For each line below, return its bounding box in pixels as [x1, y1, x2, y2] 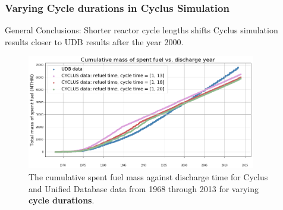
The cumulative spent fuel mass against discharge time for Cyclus [29, 170, 268, 183]
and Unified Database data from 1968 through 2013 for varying [29, 182, 259, 195]
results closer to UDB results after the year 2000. [5, 35, 184, 48]
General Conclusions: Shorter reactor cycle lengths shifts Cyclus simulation [5, 24, 278, 36]
